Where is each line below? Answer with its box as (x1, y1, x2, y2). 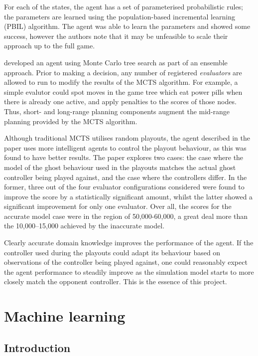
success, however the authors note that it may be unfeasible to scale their (4, 30, 228, 41)
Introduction (4, 340, 71, 355)
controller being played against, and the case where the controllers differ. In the (4, 172, 247, 182)
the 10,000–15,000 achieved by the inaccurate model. (4, 220, 165, 231)
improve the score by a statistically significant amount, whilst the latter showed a (4, 191, 253, 201)
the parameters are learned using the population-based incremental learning (4, 11, 236, 21)
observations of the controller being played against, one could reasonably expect (4, 257, 248, 267)
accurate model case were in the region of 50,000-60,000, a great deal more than (4, 210, 248, 221)
